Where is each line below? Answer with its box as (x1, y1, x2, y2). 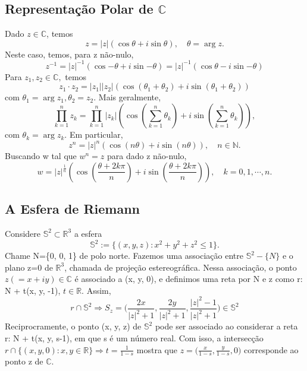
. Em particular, (64, 128, 123, 141)
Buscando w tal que (5, 150, 77, 162)
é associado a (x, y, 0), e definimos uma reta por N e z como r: (74, 272, 303, 285)
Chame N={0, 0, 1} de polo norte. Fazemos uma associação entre (5, 249, 244, 262)
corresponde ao (244, 343, 299, 356)
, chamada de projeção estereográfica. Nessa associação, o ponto (64, 261, 297, 273)
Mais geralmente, (98, 91, 161, 103)
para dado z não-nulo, (107, 150, 187, 162)
